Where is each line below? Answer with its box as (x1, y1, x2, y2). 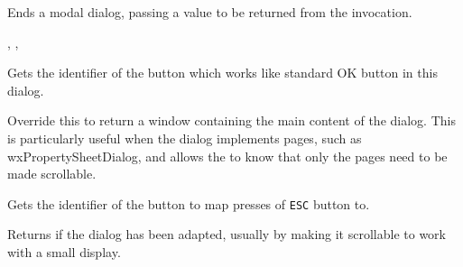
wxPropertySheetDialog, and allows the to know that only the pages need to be (7, 146, 448, 165)
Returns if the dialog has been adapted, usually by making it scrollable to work (7, 225, 446, 244)
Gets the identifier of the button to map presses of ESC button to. (7, 194, 370, 213)
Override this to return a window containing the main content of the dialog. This (7, 111, 456, 130)
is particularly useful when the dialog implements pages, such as (7, 128, 362, 147)
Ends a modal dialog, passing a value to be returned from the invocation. (7, 3, 412, 21)
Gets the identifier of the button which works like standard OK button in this (7, 63, 438, 82)
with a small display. (7, 243, 121, 261)
